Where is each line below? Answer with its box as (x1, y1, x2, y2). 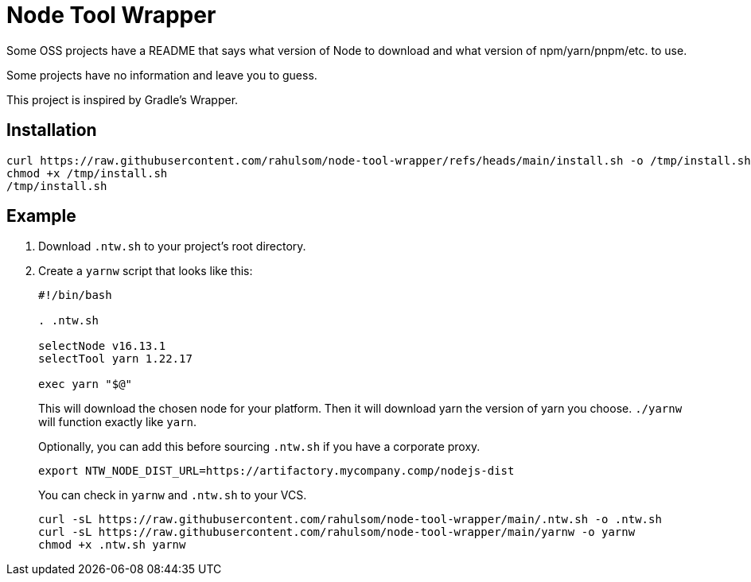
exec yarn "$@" (38, 378, 133, 391)
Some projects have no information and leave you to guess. (6, 68, 317, 82)
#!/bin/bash (38, 289, 112, 302)
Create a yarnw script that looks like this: (38, 264, 253, 278)
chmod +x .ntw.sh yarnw (38, 538, 186, 552)
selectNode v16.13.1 (38, 339, 166, 353)
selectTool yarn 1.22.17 (38, 352, 193, 366)
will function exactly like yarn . (38, 415, 197, 429)
